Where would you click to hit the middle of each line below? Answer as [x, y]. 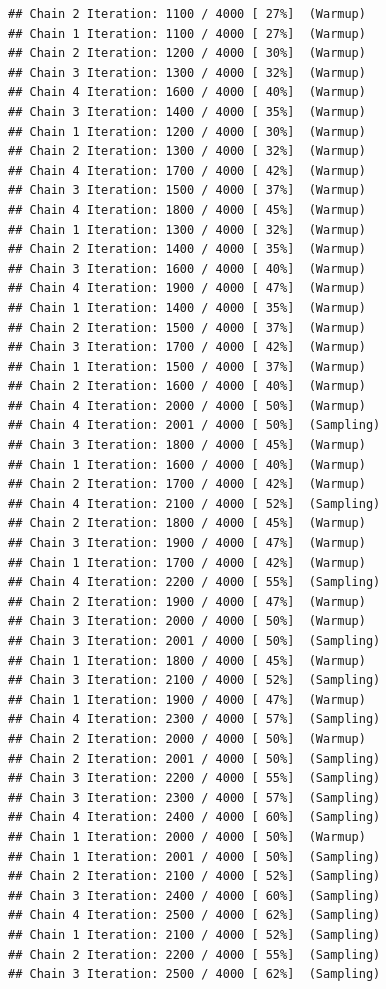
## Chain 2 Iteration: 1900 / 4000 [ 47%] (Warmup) [187, 601]
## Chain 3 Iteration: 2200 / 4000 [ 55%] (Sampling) [194, 778]
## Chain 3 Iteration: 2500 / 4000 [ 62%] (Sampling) [194, 974]
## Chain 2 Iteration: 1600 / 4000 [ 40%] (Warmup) [187, 386]
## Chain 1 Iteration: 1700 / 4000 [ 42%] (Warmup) [187, 562]
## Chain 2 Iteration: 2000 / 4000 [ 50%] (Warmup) [187, 738]
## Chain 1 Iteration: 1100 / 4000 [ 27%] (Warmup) [187, 33]
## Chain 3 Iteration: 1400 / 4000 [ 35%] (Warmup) [187, 111]
